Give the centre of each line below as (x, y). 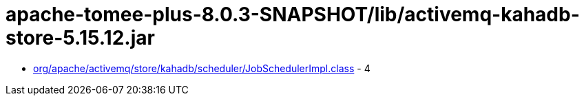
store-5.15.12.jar (80, 38)
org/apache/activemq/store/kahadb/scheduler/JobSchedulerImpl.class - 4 (202, 68)
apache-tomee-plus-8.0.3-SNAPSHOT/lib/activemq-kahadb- (293, 14)
